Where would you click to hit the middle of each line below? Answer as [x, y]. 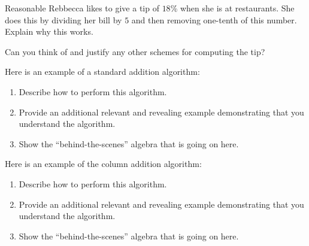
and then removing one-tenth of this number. [214, 19]
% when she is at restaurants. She [232, 8]
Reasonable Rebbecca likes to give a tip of [82, 8]
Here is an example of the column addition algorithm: [103, 164]
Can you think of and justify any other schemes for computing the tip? [135, 51]
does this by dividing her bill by [63, 19]
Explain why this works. [49, 31]
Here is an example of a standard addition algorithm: [102, 72]
